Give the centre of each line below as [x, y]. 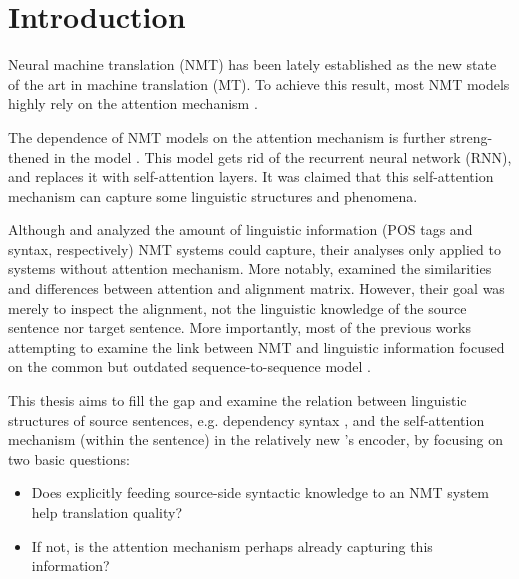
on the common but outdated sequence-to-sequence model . [189, 366]
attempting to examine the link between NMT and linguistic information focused [256, 346]
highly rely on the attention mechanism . [133, 103]
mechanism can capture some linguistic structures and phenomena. [213, 195]
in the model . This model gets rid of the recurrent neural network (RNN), [282, 156]
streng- [471, 136]
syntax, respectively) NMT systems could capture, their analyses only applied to [254, 248]
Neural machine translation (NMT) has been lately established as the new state [252, 64]
